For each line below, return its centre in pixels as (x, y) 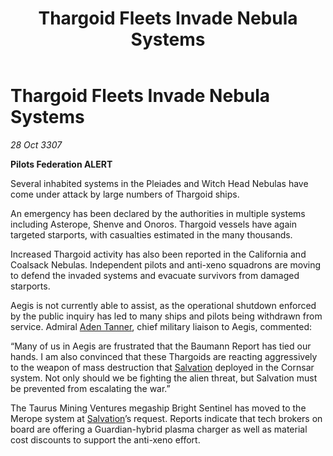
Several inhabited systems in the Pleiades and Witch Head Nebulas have (159, 183)
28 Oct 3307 (36, 144)
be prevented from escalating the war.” (90, 388)
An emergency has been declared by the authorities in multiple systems (158, 213)
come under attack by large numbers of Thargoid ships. (125, 194)
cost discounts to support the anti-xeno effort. (105, 439)
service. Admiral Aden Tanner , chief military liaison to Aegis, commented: (161, 326)
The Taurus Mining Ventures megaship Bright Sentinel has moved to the (158, 408)
